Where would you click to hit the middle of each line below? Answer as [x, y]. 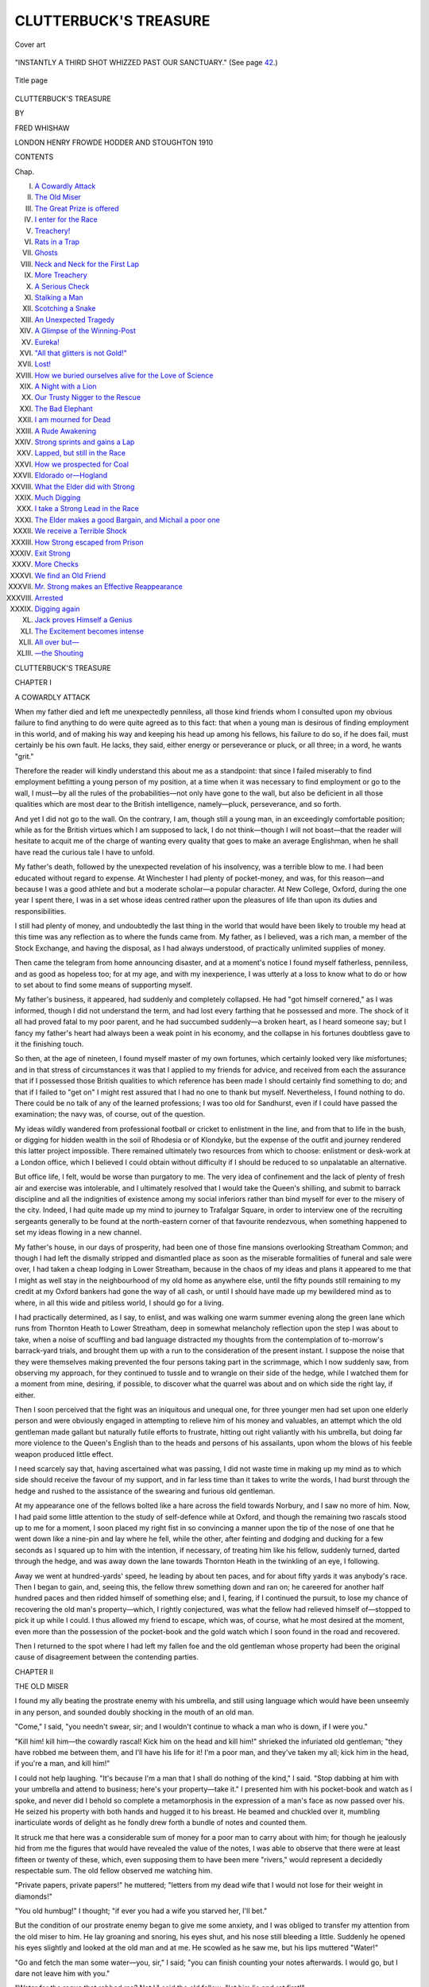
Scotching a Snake [65, 308]
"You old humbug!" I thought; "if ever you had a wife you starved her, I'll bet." [141, 1911]
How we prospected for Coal [81, 464]
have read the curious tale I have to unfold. [85, 852]
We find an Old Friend [70, 575]
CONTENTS [34, 157]
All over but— [57, 642]
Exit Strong [52, 553]
